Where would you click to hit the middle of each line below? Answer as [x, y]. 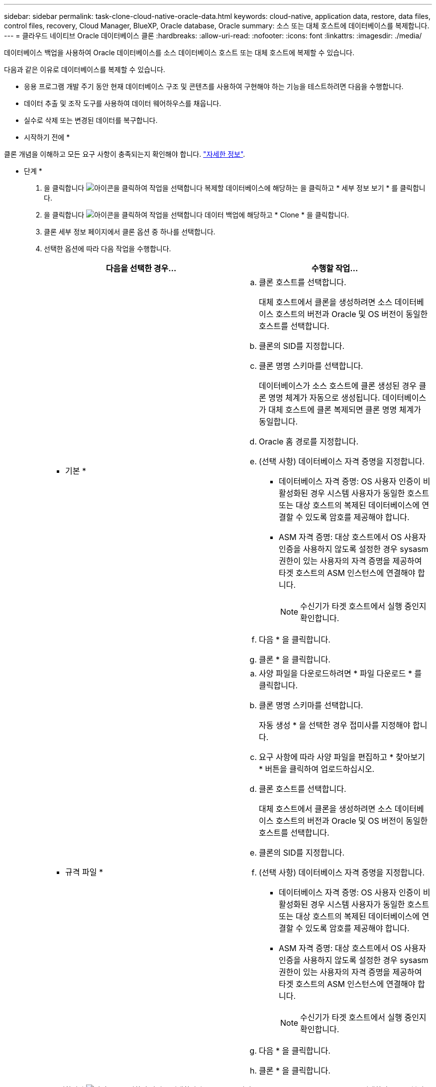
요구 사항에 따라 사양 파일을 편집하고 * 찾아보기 [342, 757]
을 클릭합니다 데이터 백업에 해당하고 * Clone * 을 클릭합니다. [197, 215]
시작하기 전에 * [47, 137]
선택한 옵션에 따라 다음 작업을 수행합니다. [108, 249]
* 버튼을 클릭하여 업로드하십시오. [317, 769]
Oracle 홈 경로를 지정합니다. [309, 441]
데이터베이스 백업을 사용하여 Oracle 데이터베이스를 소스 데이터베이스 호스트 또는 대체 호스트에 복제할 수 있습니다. [179, 53]
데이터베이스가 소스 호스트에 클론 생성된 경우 [338, 386]
